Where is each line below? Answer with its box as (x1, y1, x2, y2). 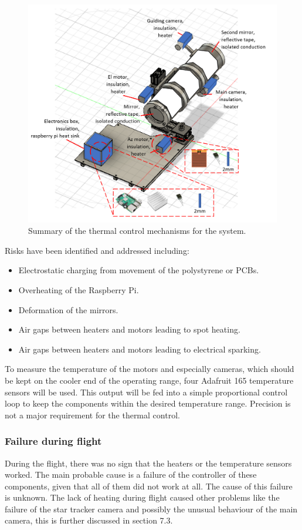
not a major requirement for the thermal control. (5, 408, 180, 421)
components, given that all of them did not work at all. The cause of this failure (5, 479, 293, 492)
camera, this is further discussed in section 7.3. (5, 514, 173, 526)
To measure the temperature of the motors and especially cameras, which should (5, 363, 294, 375)
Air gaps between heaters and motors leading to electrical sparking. (18, 343, 261, 355)
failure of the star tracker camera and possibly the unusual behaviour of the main (5, 502, 298, 515)
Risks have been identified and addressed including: (5, 244, 189, 256)
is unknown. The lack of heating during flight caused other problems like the (5, 491, 280, 504)
